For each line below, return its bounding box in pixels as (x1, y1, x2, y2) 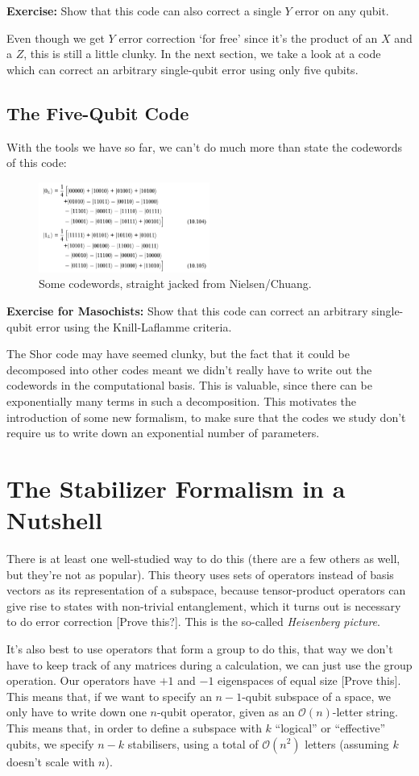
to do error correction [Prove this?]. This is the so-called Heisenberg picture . (6, 613, 380, 630)
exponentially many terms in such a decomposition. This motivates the (6, 392, 357, 409)
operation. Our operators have (6, 672, 156, 689)
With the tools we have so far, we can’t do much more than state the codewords (6, 138, 403, 155)
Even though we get (6, 29, 105, 46)
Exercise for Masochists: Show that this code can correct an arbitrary (6, 302, 368, 319)
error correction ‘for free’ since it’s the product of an (118, 29, 378, 46)
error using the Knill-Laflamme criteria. (35, 318, 232, 335)
